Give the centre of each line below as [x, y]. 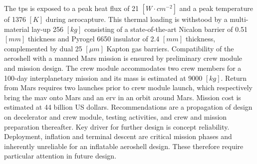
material [17, 29]
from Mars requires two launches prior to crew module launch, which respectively [128, 87]
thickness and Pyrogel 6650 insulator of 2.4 [94, 39]
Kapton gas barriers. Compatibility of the [170, 48]
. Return [234, 78]
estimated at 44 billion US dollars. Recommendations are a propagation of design [128, 107]
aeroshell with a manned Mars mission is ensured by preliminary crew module [123, 58]
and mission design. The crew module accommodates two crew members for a [123, 68]
